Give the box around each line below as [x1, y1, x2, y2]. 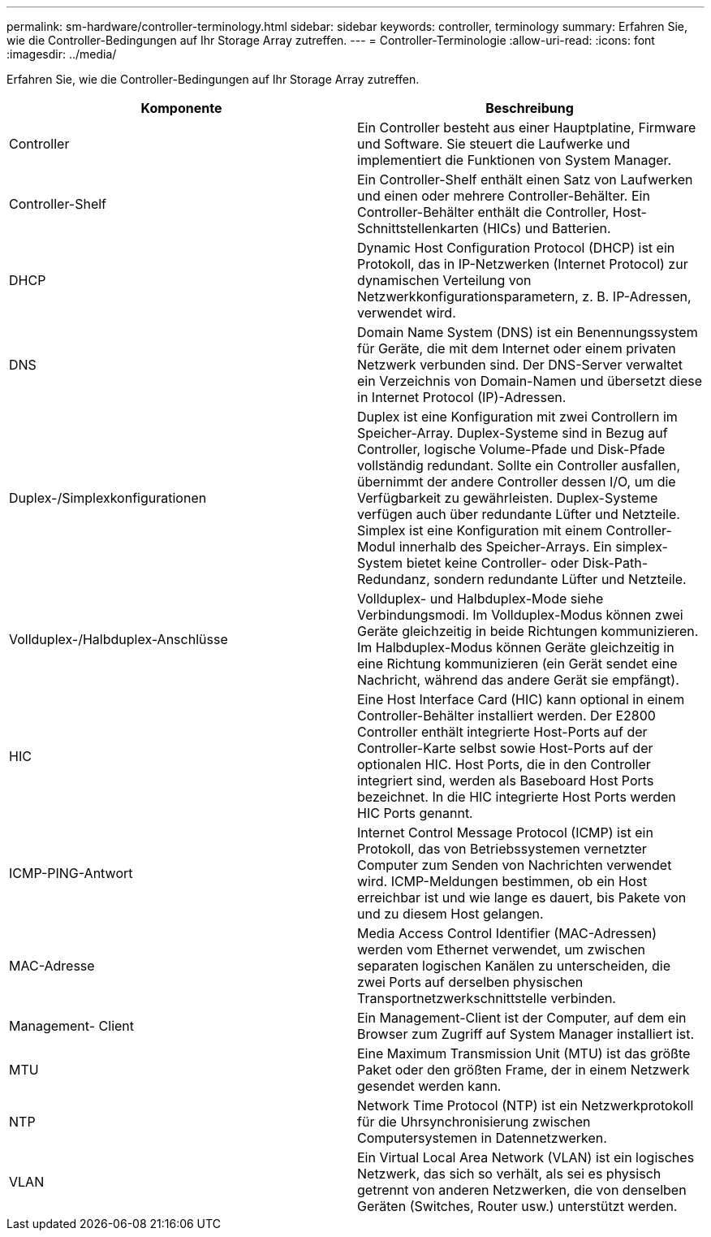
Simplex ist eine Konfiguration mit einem [357, 522, 603, 538]
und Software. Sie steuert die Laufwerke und [357, 136, 631, 152]
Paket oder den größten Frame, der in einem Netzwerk [357, 1062, 690, 1078]
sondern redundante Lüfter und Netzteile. [433, 571, 687, 587]
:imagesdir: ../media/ [6, 47, 117, 61]
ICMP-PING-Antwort [9, 865, 133, 881]
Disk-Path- [582, 555, 649, 571]
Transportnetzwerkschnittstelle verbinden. [357, 990, 616, 1006]
